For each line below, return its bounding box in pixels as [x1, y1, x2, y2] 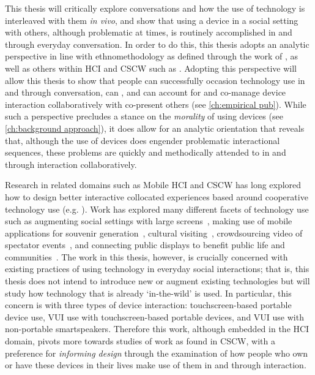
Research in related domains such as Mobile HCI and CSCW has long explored [5, 178, 302, 191]
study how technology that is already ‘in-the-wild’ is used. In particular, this [5, 286, 292, 299]
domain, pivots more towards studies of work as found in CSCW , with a [5, 335, 275, 347]
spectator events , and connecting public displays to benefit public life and [5, 238, 285, 251]
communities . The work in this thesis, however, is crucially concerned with [5, 250, 288, 263]
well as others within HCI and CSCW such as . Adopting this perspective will [5, 61, 297, 74]
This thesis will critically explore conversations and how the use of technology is [5, 2, 305, 14]
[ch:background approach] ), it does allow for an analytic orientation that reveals [5, 121, 305, 134]
